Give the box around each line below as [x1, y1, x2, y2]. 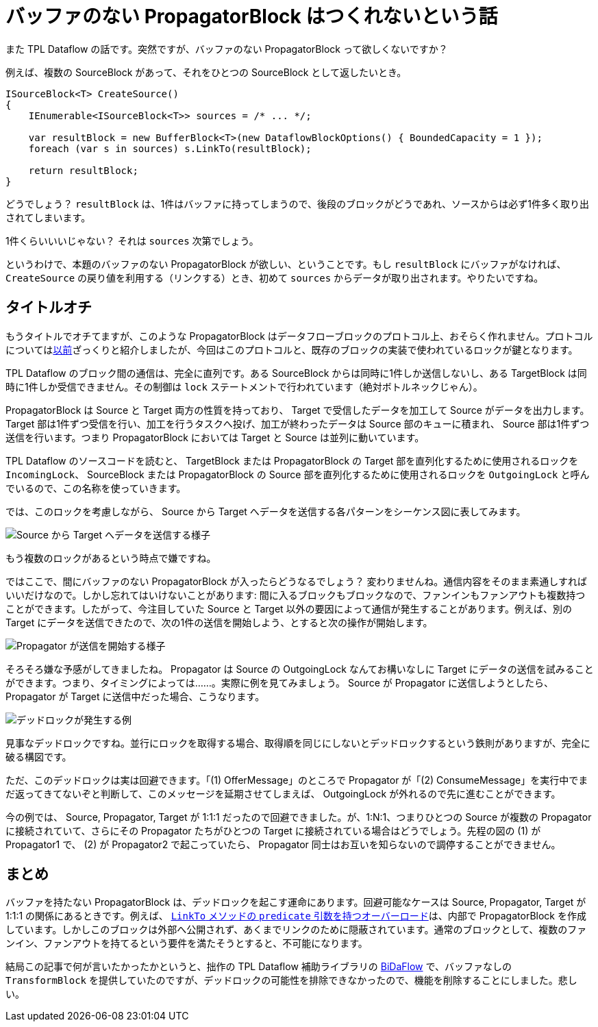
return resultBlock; [28, 164, 138, 176]
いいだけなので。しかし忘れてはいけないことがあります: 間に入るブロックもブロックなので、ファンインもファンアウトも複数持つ [5, 589, 586, 601]
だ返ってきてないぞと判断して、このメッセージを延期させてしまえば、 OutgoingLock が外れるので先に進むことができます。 [5, 787, 561, 800]
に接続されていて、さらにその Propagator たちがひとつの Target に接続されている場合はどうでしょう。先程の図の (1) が [5, 824, 541, 837]
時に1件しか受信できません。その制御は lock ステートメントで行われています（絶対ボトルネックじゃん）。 [5, 380, 483, 393]
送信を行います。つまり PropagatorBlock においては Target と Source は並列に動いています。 [5, 431, 425, 443]
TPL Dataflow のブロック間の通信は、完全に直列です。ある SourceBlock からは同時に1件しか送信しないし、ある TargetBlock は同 [5, 367, 587, 379]
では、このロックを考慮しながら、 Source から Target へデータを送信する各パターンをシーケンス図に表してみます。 [5, 505, 526, 517]
